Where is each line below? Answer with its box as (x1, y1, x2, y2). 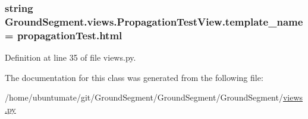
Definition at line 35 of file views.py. (5, 51, 136, 64)
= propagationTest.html (5, 27, 122, 42)
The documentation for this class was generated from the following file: (5, 71, 263, 83)
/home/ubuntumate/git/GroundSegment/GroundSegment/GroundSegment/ (5, 91, 283, 104)
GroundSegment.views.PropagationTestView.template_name (5, 14, 303, 29)
